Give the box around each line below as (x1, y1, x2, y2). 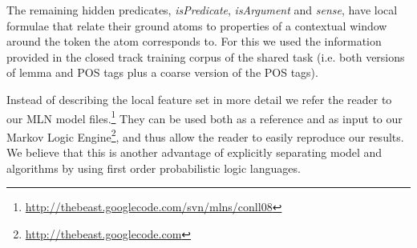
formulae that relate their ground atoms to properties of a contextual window (6, 17, 387, 34)
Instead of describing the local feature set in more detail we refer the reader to (6, 90, 392, 107)
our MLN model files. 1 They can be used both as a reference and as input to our (6, 107, 403, 126)
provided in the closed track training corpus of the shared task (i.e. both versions (6, 48, 405, 65)
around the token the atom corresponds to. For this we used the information (6, 33, 382, 50)
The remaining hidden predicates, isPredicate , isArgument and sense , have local (6, 2, 398, 18)
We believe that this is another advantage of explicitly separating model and (6, 144, 383, 161)
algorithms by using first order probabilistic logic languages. (6, 159, 301, 176)
